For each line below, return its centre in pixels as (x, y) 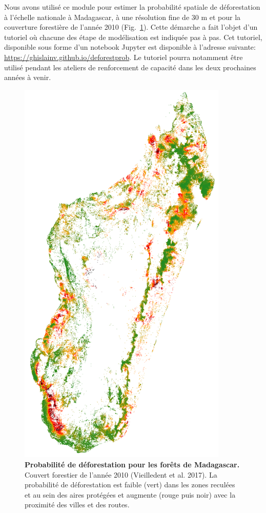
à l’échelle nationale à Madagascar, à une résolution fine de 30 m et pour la (122, 17)
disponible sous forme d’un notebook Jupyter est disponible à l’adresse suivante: (130, 47)
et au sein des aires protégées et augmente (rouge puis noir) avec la (130, 494)
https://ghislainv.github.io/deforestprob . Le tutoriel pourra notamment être (124, 57)
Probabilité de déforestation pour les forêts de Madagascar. (132, 465)
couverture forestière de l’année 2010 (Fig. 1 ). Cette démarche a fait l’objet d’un (131, 27)
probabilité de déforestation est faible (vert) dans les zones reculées (130, 485)
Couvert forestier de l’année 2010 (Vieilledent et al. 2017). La (121, 474)
